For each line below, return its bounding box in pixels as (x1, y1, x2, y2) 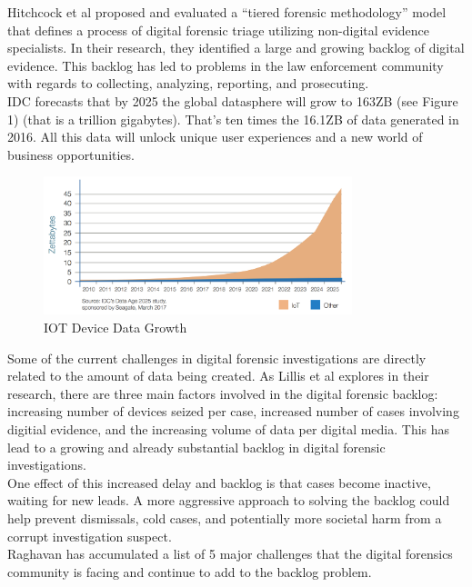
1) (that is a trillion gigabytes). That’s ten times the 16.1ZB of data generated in (7, 109, 459, 128)
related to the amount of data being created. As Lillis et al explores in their (7, 366, 429, 385)
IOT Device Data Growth (44, 317, 187, 336)
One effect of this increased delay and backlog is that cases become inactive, (7, 473, 431, 492)
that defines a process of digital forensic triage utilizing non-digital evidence (7, 20, 430, 39)
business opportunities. (7, 144, 135, 164)
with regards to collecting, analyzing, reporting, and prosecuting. (7, 74, 369, 93)
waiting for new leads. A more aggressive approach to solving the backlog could (7, 491, 450, 510)
